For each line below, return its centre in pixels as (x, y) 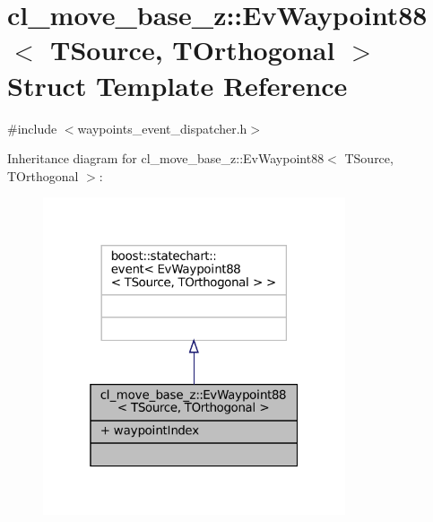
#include (32, 128)
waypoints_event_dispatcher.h (162, 128)
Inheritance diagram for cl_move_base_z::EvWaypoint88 (166, 158)
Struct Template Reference (178, 85)
